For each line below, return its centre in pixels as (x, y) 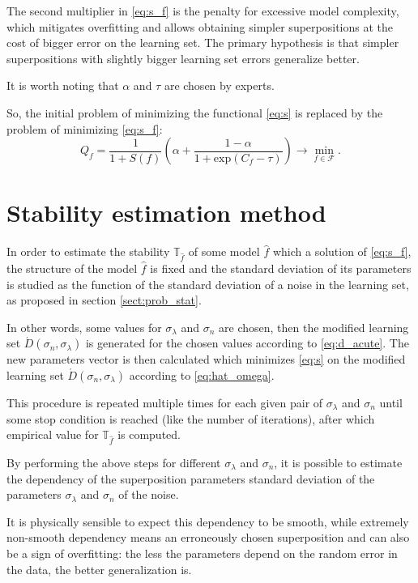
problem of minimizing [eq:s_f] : (85, 128)
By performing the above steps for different (114, 462)
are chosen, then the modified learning (314, 327)
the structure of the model (72, 268)
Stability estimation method (166, 213)
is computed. (149, 434)
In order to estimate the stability (88, 251)
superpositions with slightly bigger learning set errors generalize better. (183, 58)
